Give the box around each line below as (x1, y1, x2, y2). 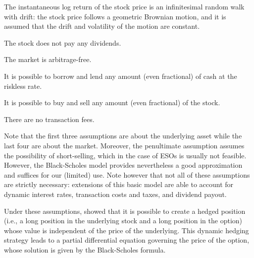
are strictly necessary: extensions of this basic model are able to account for (4, 179, 234, 190)
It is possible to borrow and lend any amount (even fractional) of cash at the (4, 70, 237, 81)
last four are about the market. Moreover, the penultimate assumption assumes (4, 140, 245, 150)
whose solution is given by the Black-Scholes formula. (4, 244, 166, 255)
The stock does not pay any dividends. (4, 37, 121, 48)
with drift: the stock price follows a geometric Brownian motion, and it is (4, 11, 226, 21)
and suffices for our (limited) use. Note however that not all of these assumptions (4, 169, 250, 180)
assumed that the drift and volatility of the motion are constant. (4, 21, 200, 31)
